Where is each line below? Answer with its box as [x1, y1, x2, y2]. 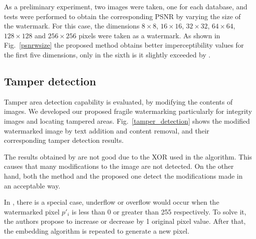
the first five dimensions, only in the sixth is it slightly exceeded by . [4, 49, 211, 59]
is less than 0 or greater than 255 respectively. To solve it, [71, 206, 247, 216]
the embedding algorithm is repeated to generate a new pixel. [4, 225, 190, 236]
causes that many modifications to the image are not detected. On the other [4, 161, 234, 171]
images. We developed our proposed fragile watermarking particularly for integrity [4, 106, 252, 116]
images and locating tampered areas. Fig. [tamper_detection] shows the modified [4, 115, 250, 126]
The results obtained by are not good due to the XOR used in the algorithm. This [4, 151, 252, 161]
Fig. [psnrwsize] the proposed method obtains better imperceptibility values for [4, 40, 244, 50]
